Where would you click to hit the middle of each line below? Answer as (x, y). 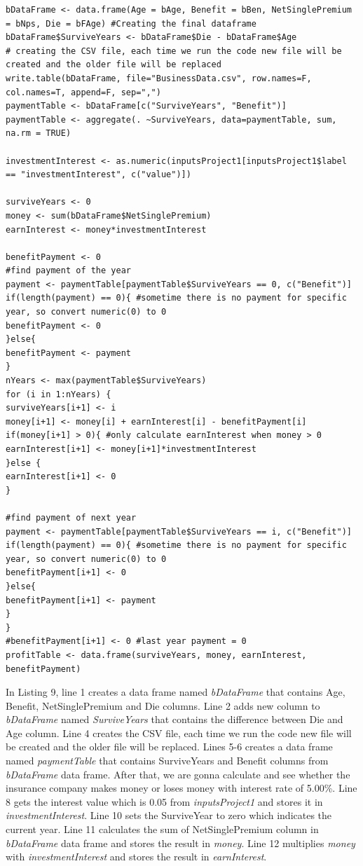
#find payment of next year (71, 517)
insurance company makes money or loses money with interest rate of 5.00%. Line (181, 788)
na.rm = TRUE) (39, 133)
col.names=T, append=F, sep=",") (83, 92)
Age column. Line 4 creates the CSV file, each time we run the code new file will (179, 733)
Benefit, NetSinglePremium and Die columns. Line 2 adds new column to (163, 705)
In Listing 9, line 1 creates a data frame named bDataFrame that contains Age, (176, 692)
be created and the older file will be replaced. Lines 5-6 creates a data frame (169, 747)
